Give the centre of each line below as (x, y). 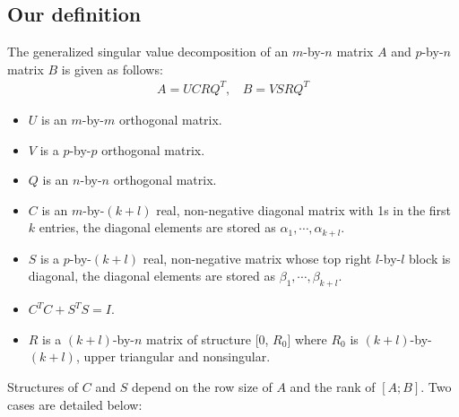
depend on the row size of (202, 386)
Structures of (43, 386)
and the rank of (333, 386)
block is (430, 258)
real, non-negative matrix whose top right (257, 258)
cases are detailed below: (75, 404)
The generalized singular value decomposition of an (148, 52)
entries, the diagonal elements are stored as (157, 227)
